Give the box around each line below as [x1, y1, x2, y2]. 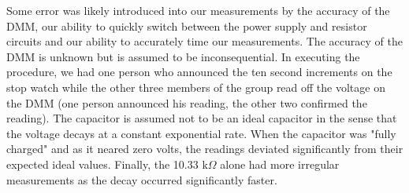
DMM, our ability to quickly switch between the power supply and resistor [6, 17, 367, 34]
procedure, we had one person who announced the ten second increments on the [6, 64, 392, 80]
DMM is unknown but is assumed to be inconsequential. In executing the [6, 48, 360, 64]
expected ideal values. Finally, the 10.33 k [6, 155, 208, 172]
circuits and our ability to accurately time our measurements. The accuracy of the [6, 33, 403, 49]
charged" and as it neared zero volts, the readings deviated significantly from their [6, 140, 403, 157]
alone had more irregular [220, 155, 340, 172]
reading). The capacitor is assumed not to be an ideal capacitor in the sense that [6, 110, 397, 126]
